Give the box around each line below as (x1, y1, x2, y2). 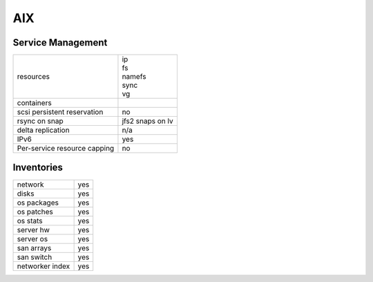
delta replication (17, 125, 70, 135)
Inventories (12, 162, 64, 173)
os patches (17, 207, 53, 216)
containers (17, 98, 52, 108)
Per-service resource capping (17, 144, 115, 153)
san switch (17, 252, 52, 262)
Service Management (12, 37, 108, 48)
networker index (17, 261, 70, 271)
